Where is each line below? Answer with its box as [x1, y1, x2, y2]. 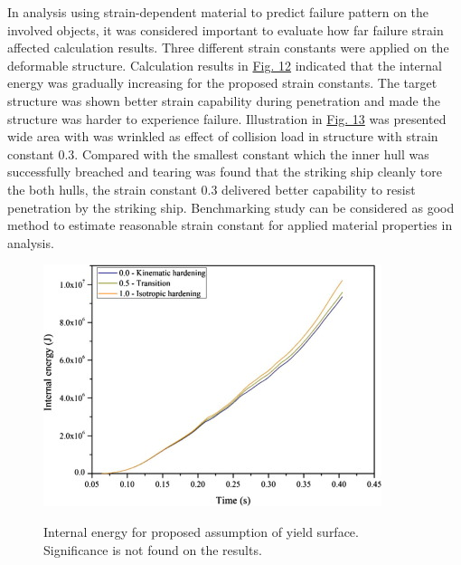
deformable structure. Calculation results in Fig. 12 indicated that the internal [7, 55, 442, 74]
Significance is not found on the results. [43, 540, 262, 559]
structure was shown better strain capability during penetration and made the [7, 91, 440, 110]
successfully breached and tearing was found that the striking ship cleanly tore [7, 162, 442, 181]
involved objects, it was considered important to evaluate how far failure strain [7, 20, 444, 39]
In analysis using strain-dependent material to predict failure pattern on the [7, 3, 429, 21]
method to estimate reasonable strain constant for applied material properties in [7, 215, 453, 235]
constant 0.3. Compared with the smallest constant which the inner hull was [7, 144, 429, 163]
